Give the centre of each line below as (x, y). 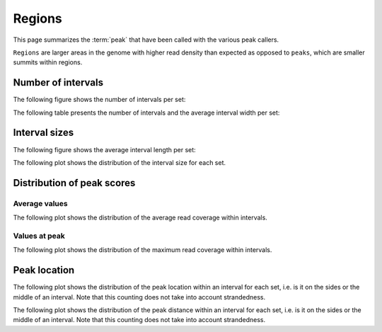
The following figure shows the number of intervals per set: (99, 100)
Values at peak (39, 236)
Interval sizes (44, 133)
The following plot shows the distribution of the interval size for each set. (120, 162)
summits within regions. (48, 62)
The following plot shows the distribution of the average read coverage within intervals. (140, 218)
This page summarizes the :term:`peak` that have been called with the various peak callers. (146, 40)
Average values (40, 203)
